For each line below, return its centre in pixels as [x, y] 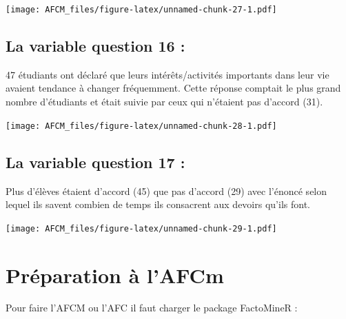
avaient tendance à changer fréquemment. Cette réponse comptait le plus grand [173, 88]
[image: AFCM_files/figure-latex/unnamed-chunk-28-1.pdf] [141, 126]
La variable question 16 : [95, 46]
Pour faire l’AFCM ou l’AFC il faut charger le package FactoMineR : [152, 308]
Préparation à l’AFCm [115, 275]
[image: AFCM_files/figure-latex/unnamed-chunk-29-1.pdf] [141, 228]
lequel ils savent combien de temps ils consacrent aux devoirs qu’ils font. [158, 204]
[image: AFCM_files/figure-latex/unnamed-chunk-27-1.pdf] [141, 10]
